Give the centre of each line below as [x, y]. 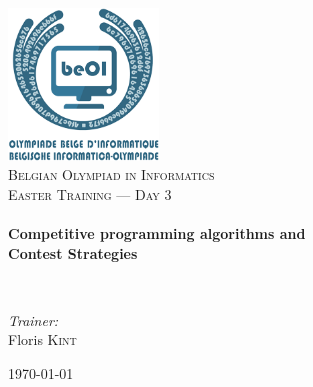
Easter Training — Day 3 [90, 193]
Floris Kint [42, 339]
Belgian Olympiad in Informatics [111, 174]
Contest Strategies [73, 252]
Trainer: [33, 319]
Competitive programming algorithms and [157, 232]
